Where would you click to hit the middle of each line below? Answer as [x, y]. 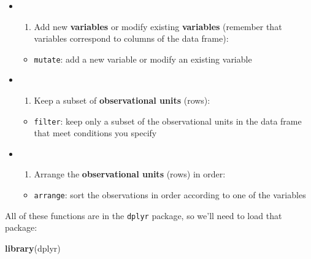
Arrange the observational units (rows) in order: [130, 174]
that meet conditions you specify [95, 133]
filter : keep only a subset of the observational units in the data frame [168, 121]
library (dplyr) [33, 248]
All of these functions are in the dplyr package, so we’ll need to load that [144, 215]
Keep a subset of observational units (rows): [122, 100]
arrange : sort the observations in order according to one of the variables [170, 195]
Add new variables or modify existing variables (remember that [158, 26]
